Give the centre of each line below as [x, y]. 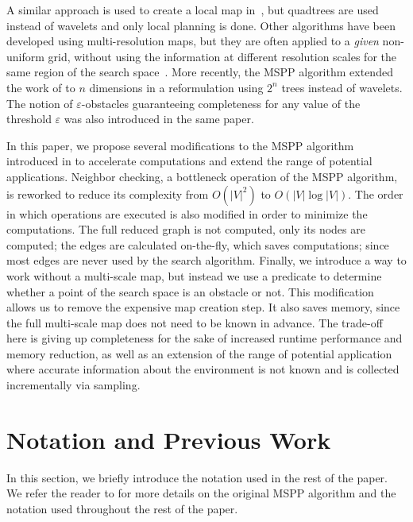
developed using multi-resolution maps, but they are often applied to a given [193, 41]
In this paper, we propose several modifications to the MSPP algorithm [180, 145]
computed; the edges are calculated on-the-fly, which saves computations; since [198, 244]
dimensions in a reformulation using [176, 87]
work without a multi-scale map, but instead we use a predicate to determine [194, 275]
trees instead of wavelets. [342, 87]
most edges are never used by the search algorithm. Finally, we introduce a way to [206, 260]
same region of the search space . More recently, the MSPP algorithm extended [200, 72]
